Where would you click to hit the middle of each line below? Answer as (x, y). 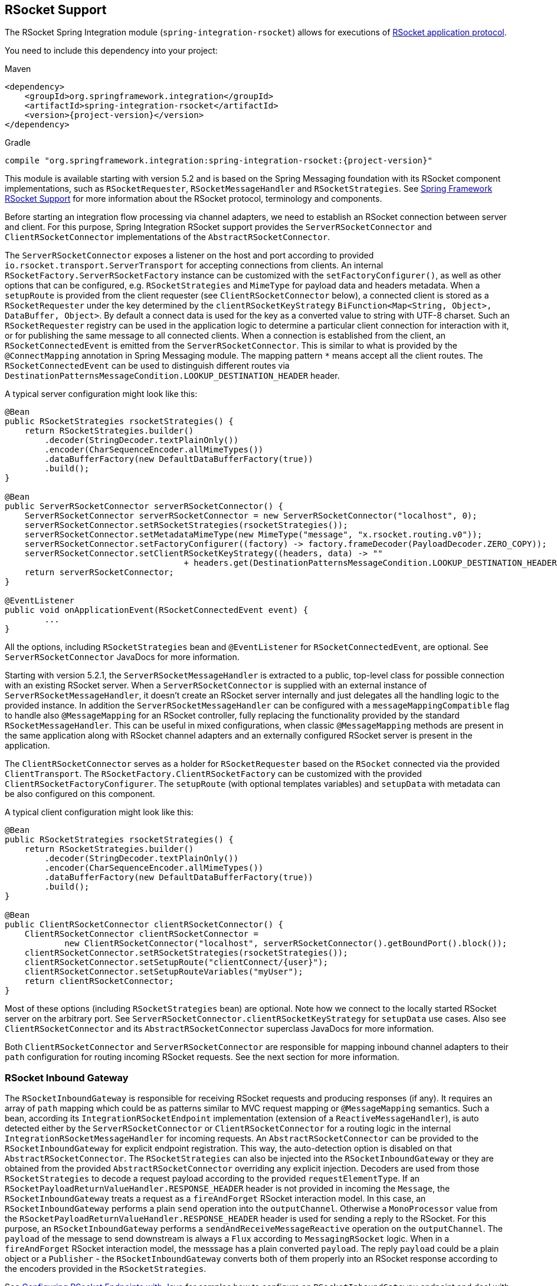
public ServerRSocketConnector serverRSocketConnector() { (144, 506)
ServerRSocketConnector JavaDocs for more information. (122, 657)
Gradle (18, 143)
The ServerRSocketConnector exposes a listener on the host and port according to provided (189, 255)
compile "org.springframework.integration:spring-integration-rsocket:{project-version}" (219, 161)
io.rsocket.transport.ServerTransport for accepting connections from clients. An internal (194, 265)
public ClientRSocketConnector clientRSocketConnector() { (144, 925)
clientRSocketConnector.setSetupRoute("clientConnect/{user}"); (176, 962)
